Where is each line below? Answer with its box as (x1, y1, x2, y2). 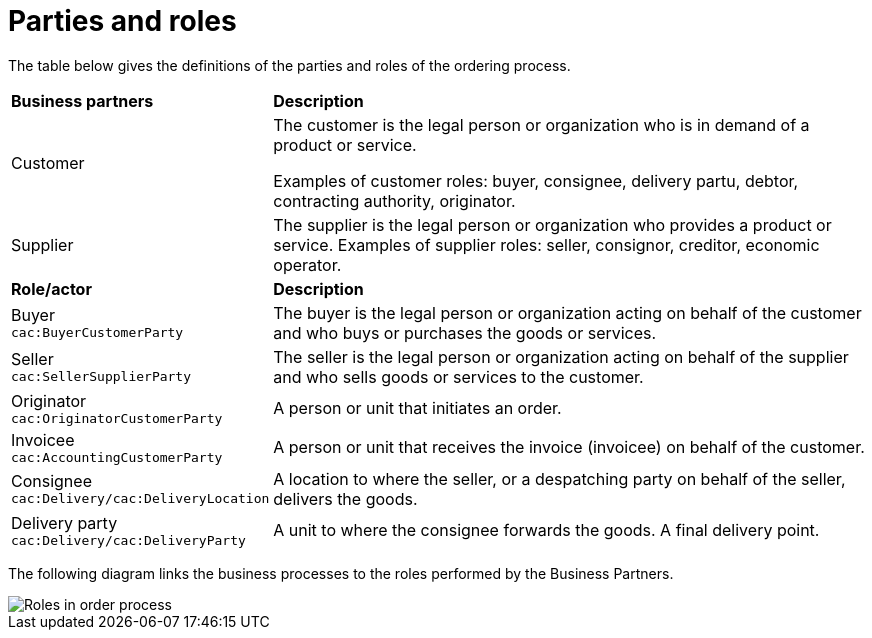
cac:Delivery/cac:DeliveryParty (11, 532, 246, 548)
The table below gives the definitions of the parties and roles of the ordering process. (8, 56, 571, 74)
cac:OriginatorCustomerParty (11, 410, 223, 426)
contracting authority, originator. (273, 190, 516, 211)
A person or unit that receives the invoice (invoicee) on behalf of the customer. (273, 437, 865, 458)
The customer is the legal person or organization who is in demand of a (273, 114, 810, 135)
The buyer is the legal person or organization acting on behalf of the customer (273, 302, 862, 323)
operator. (273, 254, 342, 275)
